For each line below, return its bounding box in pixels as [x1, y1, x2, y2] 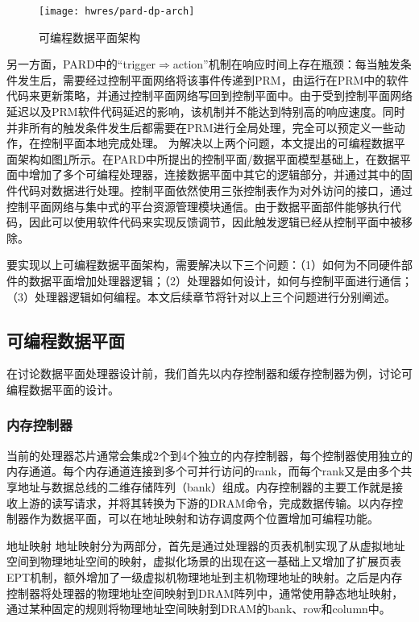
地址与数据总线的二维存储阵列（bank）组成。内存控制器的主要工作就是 [17, 478, 392, 495]
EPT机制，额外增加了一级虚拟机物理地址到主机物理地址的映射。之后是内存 [6, 568, 403, 585]
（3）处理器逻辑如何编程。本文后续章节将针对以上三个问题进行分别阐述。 [6, 288, 396, 305]
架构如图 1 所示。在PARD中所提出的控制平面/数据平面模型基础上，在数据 [17, 150, 400, 167]
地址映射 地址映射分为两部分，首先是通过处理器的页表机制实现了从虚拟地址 [6, 537, 405, 554]
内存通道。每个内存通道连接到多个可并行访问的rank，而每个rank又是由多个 [6, 462, 401, 479]
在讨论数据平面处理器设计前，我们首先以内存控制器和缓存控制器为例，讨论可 [6, 365, 413, 382]
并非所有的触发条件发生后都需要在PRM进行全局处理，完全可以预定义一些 [6, 118, 394, 135]
